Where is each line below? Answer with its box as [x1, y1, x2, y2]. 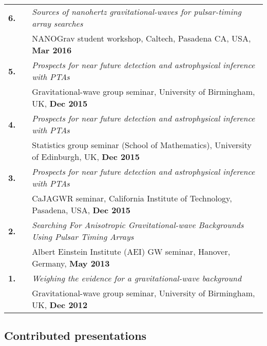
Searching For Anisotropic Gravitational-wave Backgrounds [32, 219, 244, 231]
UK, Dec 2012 [32, 299, 88, 311]
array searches [32, 17, 83, 29]
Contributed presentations [4, 328, 147, 343]
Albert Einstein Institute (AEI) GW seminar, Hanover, [32, 246, 231, 257]
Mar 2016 [32, 44, 72, 56]
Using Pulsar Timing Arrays [32, 231, 134, 242]
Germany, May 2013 [32, 257, 110, 269]
